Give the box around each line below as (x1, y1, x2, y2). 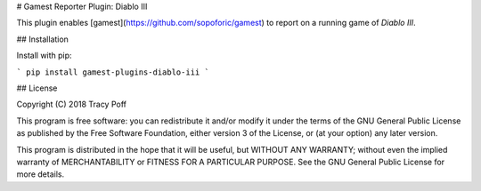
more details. (16, 169, 65, 179)
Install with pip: (16, 50, 72, 61)
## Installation (16, 34, 69, 44)
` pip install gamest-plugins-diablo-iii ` (16, 67, 209, 77)
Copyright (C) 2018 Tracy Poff (16, 99, 126, 110)
